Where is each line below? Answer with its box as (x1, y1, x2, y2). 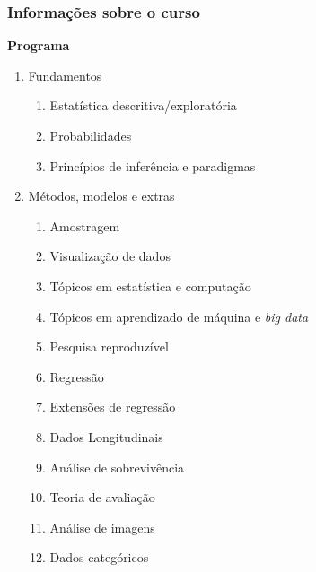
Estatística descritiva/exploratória (49, 96, 237, 115)
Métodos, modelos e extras (28, 186, 175, 205)
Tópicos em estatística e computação (49, 276, 251, 295)
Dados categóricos (49, 548, 149, 567)
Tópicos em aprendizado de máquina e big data (49, 307, 309, 325)
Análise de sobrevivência (49, 457, 185, 476)
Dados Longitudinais (49, 427, 163, 446)
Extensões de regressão (49, 397, 176, 416)
